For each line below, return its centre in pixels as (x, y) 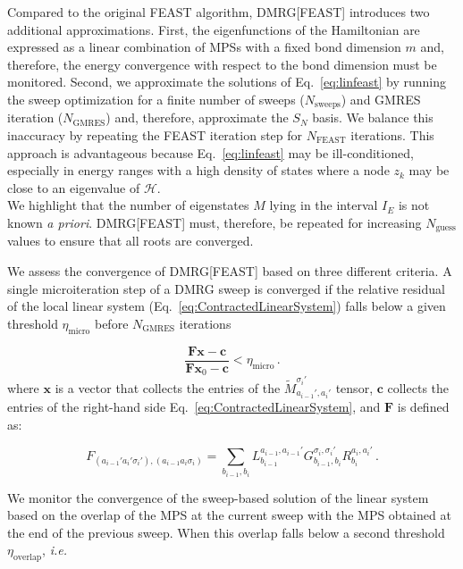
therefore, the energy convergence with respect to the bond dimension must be (222, 64)
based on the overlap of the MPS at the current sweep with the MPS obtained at (229, 515)
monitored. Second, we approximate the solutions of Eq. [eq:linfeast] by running (227, 82)
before (111, 323)
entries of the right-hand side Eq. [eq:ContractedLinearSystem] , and (194, 406)
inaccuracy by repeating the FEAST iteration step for (155, 135)
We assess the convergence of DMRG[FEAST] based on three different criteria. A (230, 271)
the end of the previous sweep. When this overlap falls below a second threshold (226, 532)
